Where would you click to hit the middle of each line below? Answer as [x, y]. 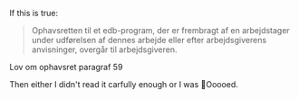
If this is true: [34, 13]
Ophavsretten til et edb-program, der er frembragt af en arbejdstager [160, 30]
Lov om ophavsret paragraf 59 [66, 67]
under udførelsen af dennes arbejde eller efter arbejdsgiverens [149, 40]
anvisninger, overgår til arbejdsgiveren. [104, 49]
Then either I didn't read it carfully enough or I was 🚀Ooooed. [124, 84]
